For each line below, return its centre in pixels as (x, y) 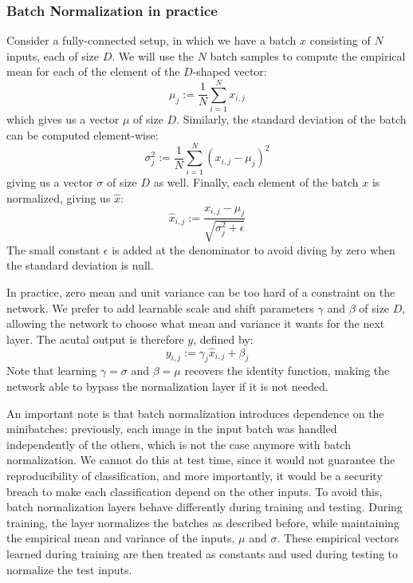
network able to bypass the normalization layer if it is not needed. (167, 386)
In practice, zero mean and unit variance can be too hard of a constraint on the (201, 292)
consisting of (340, 40)
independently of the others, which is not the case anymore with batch (179, 444)
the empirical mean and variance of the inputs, (121, 538)
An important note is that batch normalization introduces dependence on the (195, 413)
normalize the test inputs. (69, 569)
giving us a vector (50, 182)
